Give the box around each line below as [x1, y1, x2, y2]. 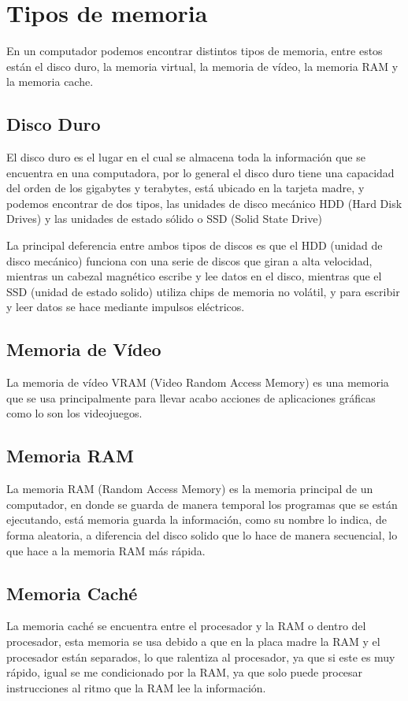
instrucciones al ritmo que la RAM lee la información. [6, 679, 266, 695]
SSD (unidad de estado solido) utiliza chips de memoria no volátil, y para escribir [6, 283, 400, 299]
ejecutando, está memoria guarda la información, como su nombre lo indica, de [6, 511, 387, 528]
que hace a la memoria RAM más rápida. [6, 542, 206, 558]
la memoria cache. [6, 73, 94, 90]
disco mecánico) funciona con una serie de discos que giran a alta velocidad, [6, 252, 373, 269]
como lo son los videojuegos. [6, 405, 143, 421]
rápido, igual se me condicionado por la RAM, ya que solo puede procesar [6, 664, 363, 681]
